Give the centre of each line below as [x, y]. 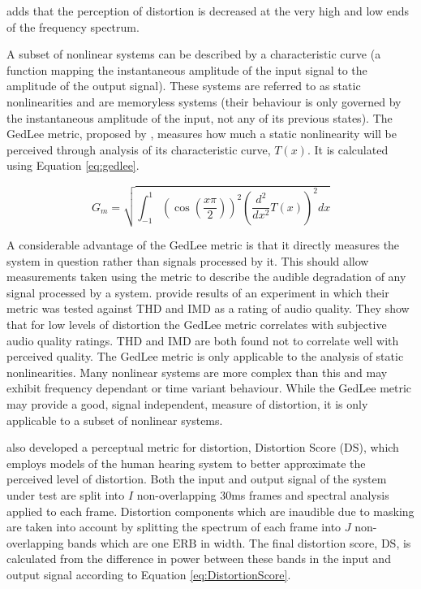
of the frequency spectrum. [73, 26]
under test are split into [66, 495]
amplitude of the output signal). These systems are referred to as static [184, 86]
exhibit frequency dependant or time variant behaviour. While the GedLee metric [209, 388]
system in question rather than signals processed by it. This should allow [188, 260]
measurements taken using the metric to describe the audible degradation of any [206, 277]
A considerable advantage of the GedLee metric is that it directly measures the [203, 245]
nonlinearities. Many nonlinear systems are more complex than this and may [197, 372]
